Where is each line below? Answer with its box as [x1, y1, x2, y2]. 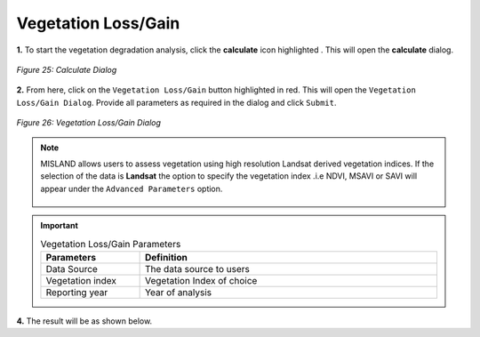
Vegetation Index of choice [144, 274, 258, 286]
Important [40, 221, 79, 231]
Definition [144, 251, 188, 263]
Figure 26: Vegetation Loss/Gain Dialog [16, 117, 162, 128]
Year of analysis [144, 285, 212, 298]
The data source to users [144, 262, 251, 275]
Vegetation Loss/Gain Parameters [40, 237, 181, 250]
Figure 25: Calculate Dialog [16, 64, 117, 75]
